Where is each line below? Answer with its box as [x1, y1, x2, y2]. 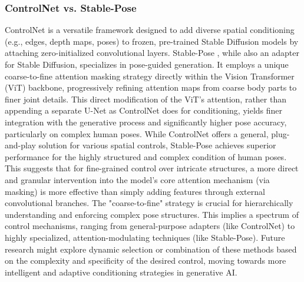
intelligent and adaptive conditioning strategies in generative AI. [5, 266, 237, 278]
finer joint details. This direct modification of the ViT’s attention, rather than [5, 92, 286, 105]
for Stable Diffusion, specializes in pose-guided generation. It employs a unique [5, 58, 289, 70]
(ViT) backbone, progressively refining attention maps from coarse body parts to [5, 81, 297, 94]
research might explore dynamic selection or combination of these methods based [5, 243, 297, 255]
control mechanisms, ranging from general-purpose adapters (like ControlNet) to [5, 220, 295, 232]
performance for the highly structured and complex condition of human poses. [5, 150, 287, 162]
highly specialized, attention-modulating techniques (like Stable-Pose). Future [5, 231, 285, 243]
